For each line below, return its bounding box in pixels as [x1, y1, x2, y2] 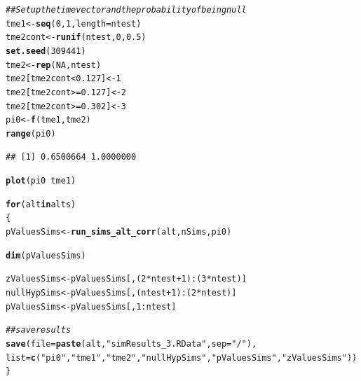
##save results [6, 325, 71, 335]
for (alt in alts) [6, 199, 76, 209]
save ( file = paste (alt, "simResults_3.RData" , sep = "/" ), [6, 339, 257, 349]
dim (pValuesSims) [6, 250, 86, 261]
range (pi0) [6, 128, 56, 139]
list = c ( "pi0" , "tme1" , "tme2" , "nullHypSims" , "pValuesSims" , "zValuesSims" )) [6, 352, 357, 363]
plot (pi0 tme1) [6, 176, 76, 186]
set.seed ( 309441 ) [6, 46, 86, 56]
